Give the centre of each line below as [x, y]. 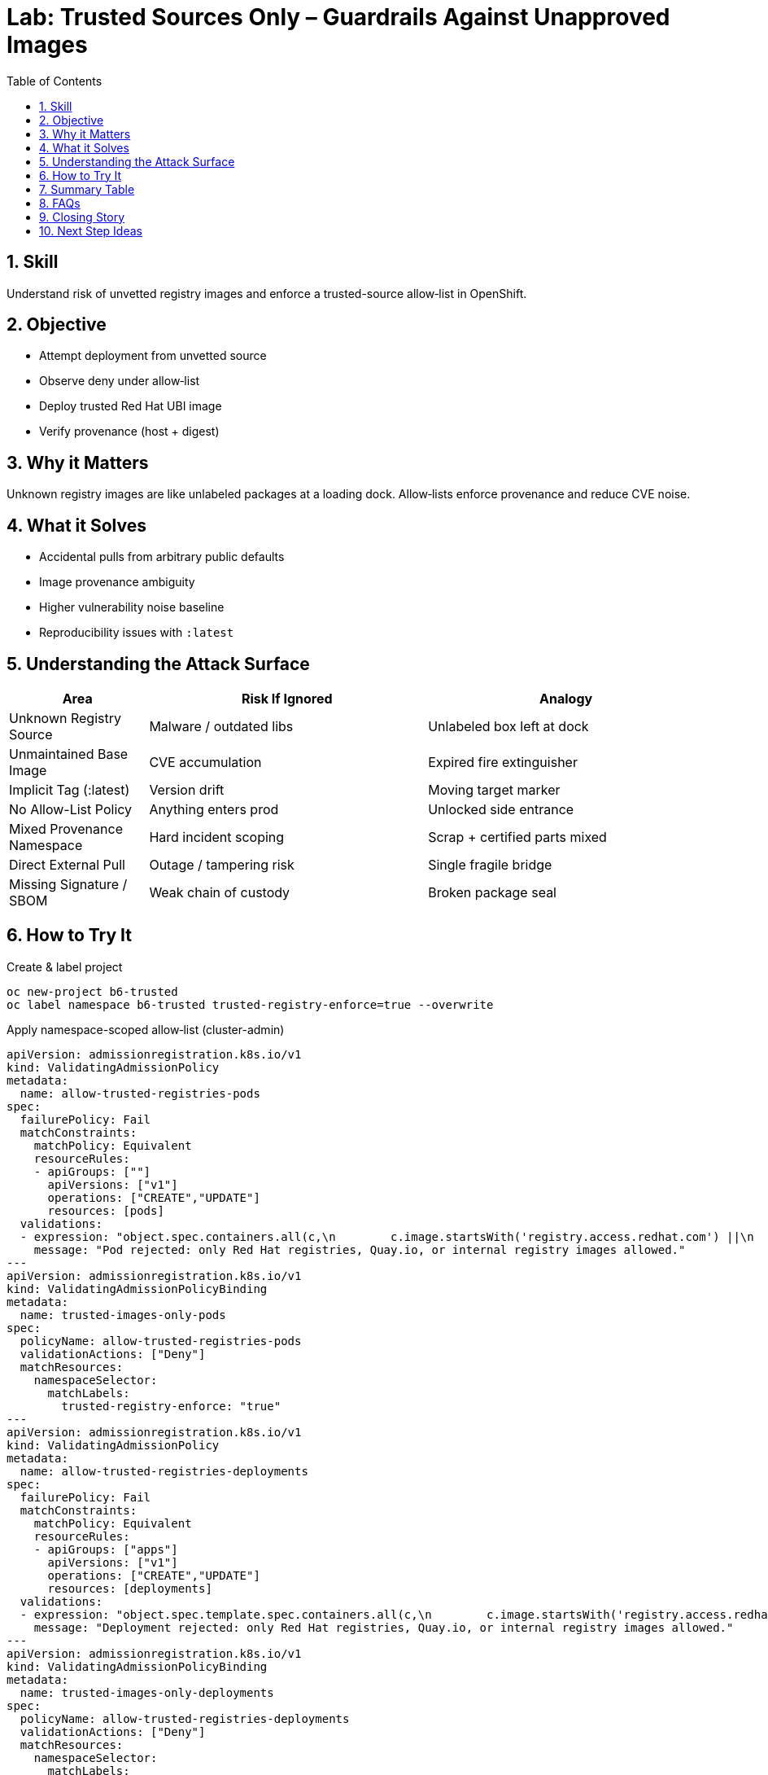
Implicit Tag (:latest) [70, 789]
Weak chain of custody [220, 892]
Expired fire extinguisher [503, 762]
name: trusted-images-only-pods [123, 1315]
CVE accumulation [205, 762]
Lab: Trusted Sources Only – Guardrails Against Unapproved [338, 17]
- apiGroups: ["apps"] [106, 1549]
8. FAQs [60, 203]
